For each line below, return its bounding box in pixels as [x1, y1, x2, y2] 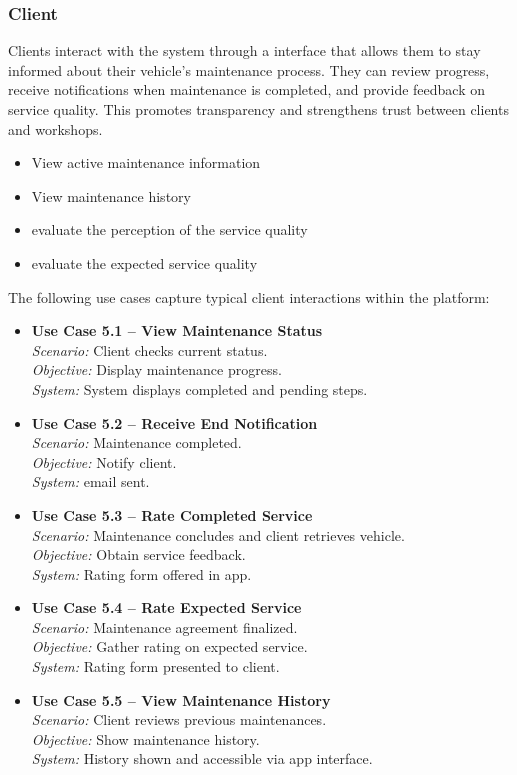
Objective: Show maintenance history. [31, 728, 260, 749]
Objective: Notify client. [31, 451, 177, 472]
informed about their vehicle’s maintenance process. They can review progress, [8, 59, 490, 80]
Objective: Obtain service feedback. [31, 544, 246, 565]
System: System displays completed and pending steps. [31, 378, 368, 399]
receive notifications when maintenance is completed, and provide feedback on [8, 79, 485, 100]
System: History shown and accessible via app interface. [31, 748, 373, 769]
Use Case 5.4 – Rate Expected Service [31, 597, 302, 618]
